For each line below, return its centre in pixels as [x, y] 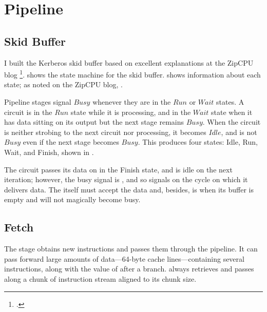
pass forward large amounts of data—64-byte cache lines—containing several [124, 258]
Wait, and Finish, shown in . [49, 152]
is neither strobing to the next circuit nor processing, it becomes [105, 132]
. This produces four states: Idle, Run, [198, 142]
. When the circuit [232, 122]
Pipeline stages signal [38, 102]
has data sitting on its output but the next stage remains [94, 122]
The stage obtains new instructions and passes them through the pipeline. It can [131, 249]
